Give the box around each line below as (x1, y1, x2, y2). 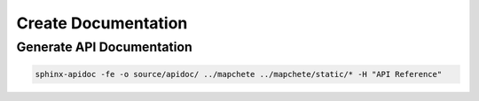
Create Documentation (16, 13, 188, 33)
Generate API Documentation (16, 39, 192, 55)
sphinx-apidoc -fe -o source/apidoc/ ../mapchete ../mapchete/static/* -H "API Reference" (35, 69, 443, 79)
